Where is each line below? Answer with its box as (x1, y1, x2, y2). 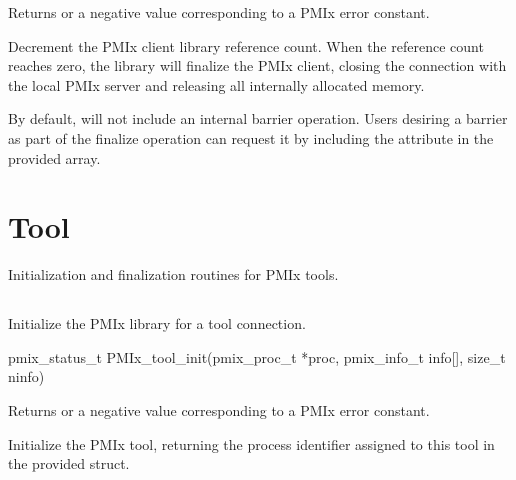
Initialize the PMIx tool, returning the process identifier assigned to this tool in (8, 433, 495, 454)
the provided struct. (8, 453, 130, 474)
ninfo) (8, 366, 45, 387)
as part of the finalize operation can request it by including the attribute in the (8, 127, 494, 148)
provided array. (8, 147, 101, 168)
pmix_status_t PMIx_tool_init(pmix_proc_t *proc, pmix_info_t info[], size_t (8, 346, 506, 367)
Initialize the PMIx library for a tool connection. (8, 313, 306, 334)
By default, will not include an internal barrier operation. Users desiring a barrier (8, 108, 508, 129)
